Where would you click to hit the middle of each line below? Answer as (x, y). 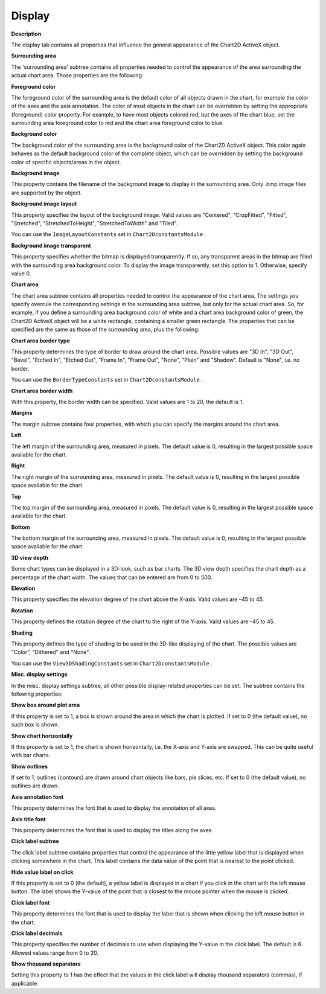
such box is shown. (35, 725)
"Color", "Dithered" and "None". (51, 652)
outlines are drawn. (35, 786)
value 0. (21, 273)
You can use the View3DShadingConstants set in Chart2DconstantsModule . (112, 663)
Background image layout (44, 204)
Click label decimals (37, 933)
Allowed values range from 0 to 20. (55, 953)
